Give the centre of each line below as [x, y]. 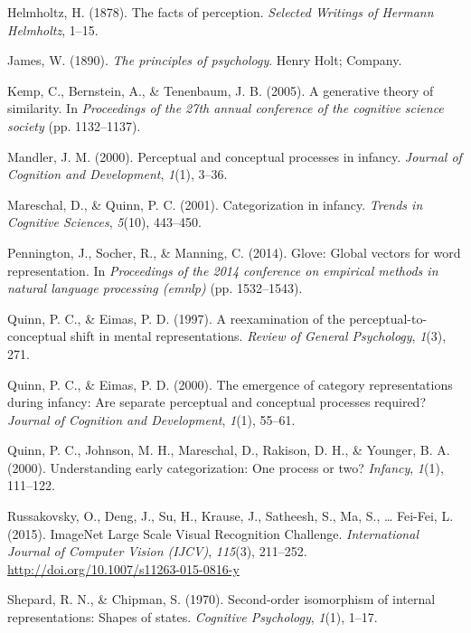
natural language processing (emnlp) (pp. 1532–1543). [155, 288]
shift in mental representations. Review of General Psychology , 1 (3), [258, 336]
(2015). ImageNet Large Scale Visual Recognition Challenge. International [213, 533]
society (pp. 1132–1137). [74, 125]
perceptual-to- [388, 318]
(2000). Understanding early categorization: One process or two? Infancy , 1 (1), [226, 467]
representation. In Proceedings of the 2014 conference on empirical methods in [223, 270]
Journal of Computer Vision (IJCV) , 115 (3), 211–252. [157, 551]
